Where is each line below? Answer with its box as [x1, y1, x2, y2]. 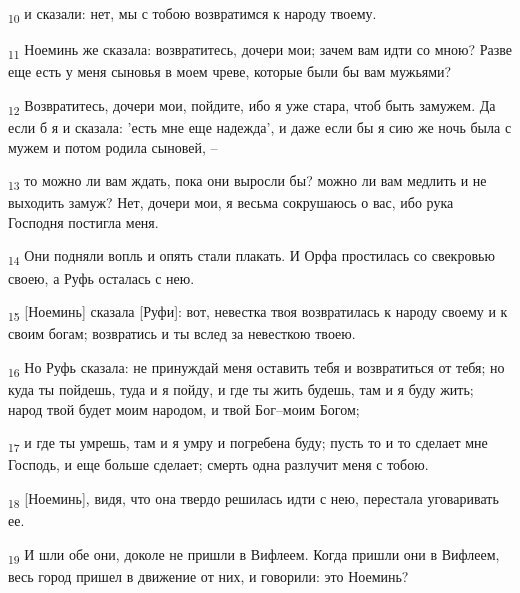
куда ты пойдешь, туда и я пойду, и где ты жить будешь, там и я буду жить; [8, 379, 474, 400]
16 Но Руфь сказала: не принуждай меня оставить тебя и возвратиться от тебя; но [8, 356, 505, 380]
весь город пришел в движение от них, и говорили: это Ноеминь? [8, 565, 409, 586]
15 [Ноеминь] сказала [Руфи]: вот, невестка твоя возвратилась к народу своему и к [8, 301, 508, 324]
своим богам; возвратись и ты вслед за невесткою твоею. [8, 323, 356, 344]
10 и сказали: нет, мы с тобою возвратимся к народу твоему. [8, 3, 377, 26]
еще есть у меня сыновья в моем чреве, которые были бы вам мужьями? [8, 61, 452, 82]
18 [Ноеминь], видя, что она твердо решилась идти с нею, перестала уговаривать [8, 487, 499, 511]
